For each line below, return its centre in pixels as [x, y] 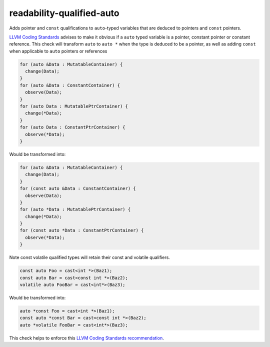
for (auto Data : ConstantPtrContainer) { [72, 127]
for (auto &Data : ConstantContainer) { [70, 85]
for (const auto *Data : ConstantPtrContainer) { [82, 230]
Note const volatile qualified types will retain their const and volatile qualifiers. [89, 257]
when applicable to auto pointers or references [58, 51]
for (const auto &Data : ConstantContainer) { [78, 188]
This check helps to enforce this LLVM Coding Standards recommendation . [87, 338]
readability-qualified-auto [64, 13]
